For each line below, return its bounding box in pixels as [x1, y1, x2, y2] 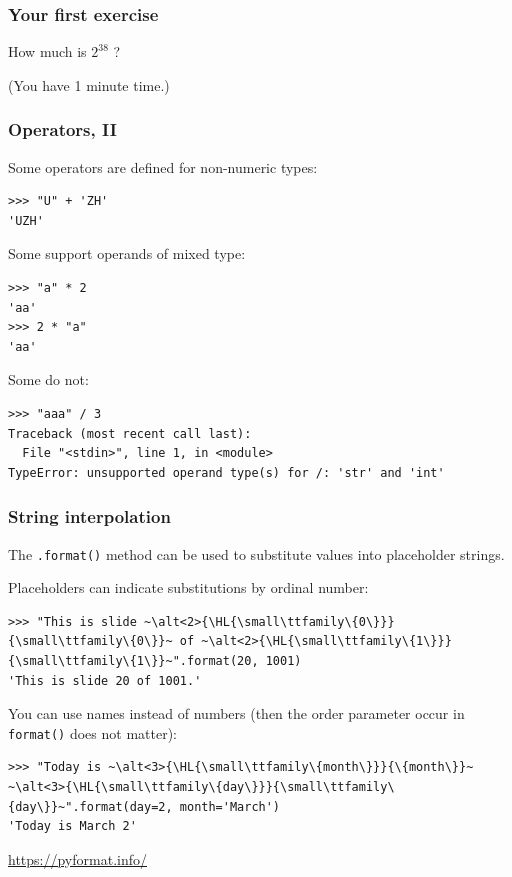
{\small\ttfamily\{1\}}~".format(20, [8, 654, 259, 668]
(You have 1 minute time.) [8, 74, 170, 95]
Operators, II [8, 117, 117, 142]
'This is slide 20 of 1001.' [8, 673, 202, 688]
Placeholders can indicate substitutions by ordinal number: [8, 577, 369, 598]
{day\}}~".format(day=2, [8, 799, 173, 814]
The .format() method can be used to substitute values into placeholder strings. [8, 543, 505, 564]
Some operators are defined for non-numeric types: [8, 156, 318, 177]
